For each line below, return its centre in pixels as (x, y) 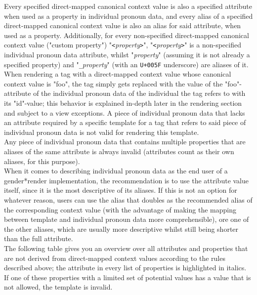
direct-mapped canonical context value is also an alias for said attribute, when (123, 25)
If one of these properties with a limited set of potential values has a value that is (128, 277)
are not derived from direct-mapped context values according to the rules (115, 258)
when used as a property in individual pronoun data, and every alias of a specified (128, 16)
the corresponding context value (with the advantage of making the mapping (120, 209)
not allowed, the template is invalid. (58, 287)
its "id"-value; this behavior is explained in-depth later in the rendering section (123, 103)
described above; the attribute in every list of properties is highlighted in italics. (125, 268)
